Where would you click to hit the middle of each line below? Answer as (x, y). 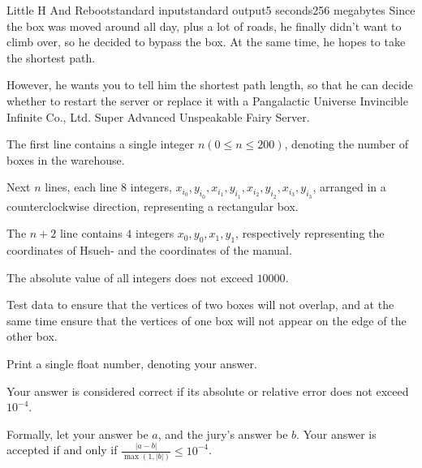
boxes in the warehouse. (66, 159)
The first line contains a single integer (101, 144)
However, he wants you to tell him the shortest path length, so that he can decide (210, 85)
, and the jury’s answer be (223, 434)
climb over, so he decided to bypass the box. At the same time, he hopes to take (206, 42)
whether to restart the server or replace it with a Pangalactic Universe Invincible (207, 100)
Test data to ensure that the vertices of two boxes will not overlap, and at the (200, 305)
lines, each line (81, 187)
